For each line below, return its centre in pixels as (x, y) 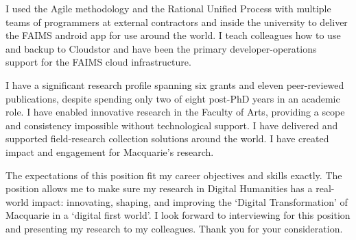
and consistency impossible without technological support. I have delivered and (172, 125)
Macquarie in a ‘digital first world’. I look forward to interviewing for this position (178, 215)
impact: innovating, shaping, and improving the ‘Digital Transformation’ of (190, 201)
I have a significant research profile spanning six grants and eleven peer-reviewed (175, 84)
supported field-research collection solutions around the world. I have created (167, 138)
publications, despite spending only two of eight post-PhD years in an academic (173, 98)
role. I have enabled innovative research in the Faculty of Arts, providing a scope (175, 112)
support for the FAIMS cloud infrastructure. (98, 62)
